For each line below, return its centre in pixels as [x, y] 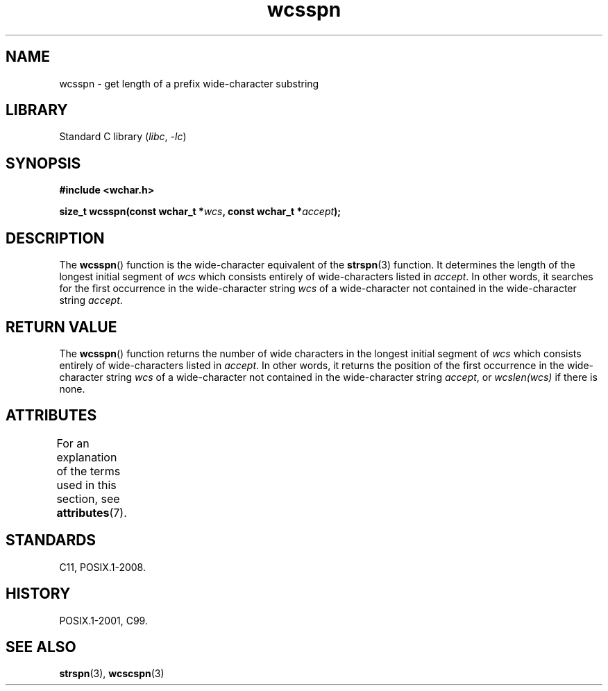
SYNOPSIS [43, 163]
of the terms [88, 471]
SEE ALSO [41, 647]
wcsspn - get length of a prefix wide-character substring [189, 83]
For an [73, 443]
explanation [87, 457]
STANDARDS [51, 540]
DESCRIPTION [55, 238]
